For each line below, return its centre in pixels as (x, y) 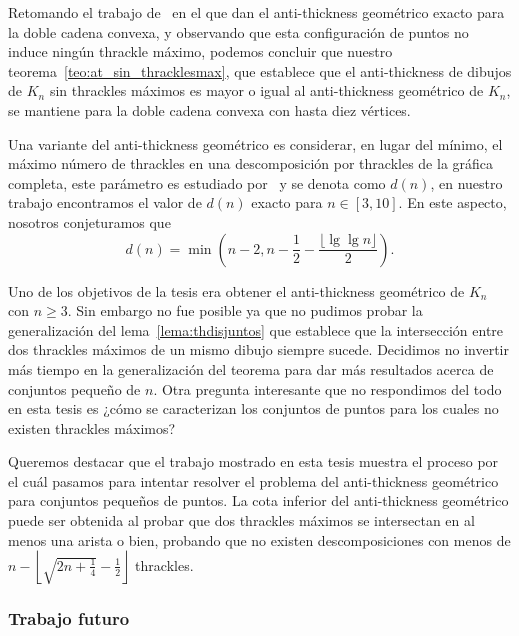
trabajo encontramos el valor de (105, 202)
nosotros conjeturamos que (89, 221)
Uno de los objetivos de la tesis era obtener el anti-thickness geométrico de (236, 290)
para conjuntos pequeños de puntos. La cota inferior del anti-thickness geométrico (258, 500)
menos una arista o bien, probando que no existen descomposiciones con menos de (259, 539)
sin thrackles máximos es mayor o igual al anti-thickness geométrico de (266, 90)
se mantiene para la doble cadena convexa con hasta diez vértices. (209, 109)
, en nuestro (466, 182)
